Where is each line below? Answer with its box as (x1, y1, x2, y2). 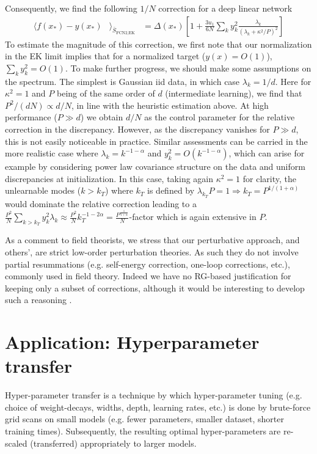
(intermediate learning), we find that (165, 87, 302, 100)
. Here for (275, 75, 312, 87)
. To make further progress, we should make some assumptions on (65, 61, 312, 74)
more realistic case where (5, 147, 98, 159)
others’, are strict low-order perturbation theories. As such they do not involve (5, 245, 299, 258)
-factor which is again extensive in (129, 210, 257, 223)
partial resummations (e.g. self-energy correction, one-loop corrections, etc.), (5, 257, 290, 270)
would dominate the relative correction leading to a (5, 197, 197, 210)
